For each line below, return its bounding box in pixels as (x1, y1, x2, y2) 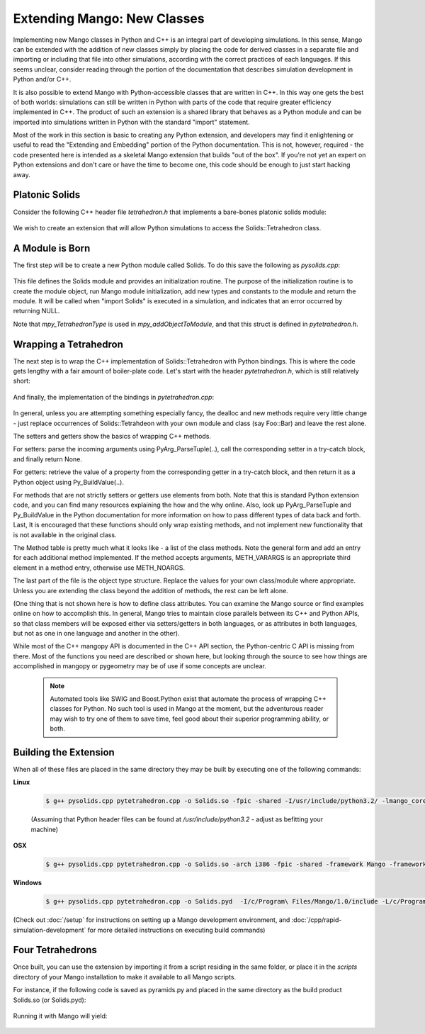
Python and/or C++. (13, 75, 72, 84)
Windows (13, 879, 42, 887)
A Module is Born (13, 242, 91, 254)
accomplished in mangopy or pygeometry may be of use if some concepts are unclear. (13, 662, 267, 670)
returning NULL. (13, 307, 60, 315)
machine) (30, 825, 59, 833)
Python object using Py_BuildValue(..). (13, 478, 124, 486)
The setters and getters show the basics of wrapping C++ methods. (13, 432, 212, 441)
